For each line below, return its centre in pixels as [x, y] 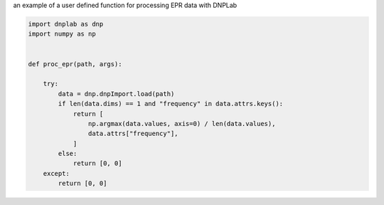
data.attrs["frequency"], [133, 134]
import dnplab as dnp [66, 24]
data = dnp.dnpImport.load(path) [116, 94]
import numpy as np [62, 34]
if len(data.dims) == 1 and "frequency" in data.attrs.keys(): [171, 104]
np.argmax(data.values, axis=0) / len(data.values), [182, 123]
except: [57, 173]
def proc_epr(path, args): [75, 64]
